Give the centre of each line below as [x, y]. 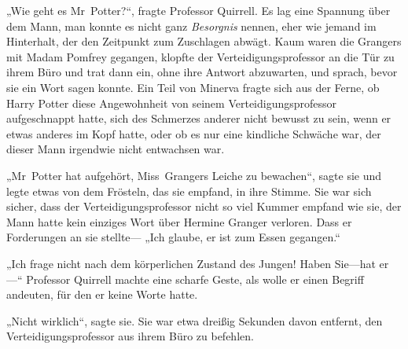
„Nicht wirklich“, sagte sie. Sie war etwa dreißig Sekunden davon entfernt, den [195, 320]
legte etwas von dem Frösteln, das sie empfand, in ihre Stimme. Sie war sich [189, 191]
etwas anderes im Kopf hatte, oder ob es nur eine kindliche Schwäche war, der [194, 133]
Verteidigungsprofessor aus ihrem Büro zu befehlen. [130, 336]
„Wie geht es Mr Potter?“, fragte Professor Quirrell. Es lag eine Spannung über [198, 10]
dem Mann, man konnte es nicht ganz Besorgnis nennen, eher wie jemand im [191, 26]
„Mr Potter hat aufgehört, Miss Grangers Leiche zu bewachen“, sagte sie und [194, 175]
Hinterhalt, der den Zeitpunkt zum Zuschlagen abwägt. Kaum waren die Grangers [204, 41]
